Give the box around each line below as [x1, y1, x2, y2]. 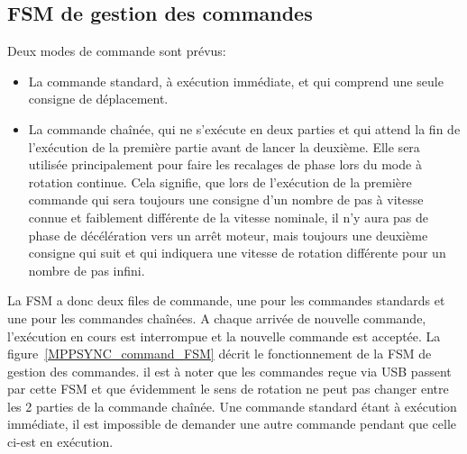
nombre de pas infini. [28, 260, 145, 279]
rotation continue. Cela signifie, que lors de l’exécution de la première [28, 172, 412, 191]
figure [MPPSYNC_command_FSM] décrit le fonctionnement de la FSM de [7, 344, 432, 363]
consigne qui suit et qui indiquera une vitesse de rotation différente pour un [28, 243, 446, 262]
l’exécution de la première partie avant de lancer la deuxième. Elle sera [28, 137, 420, 156]
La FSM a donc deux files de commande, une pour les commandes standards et [7, 291, 445, 310]
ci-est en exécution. [7, 432, 114, 451]
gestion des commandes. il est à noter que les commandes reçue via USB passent [7, 361, 452, 380]
